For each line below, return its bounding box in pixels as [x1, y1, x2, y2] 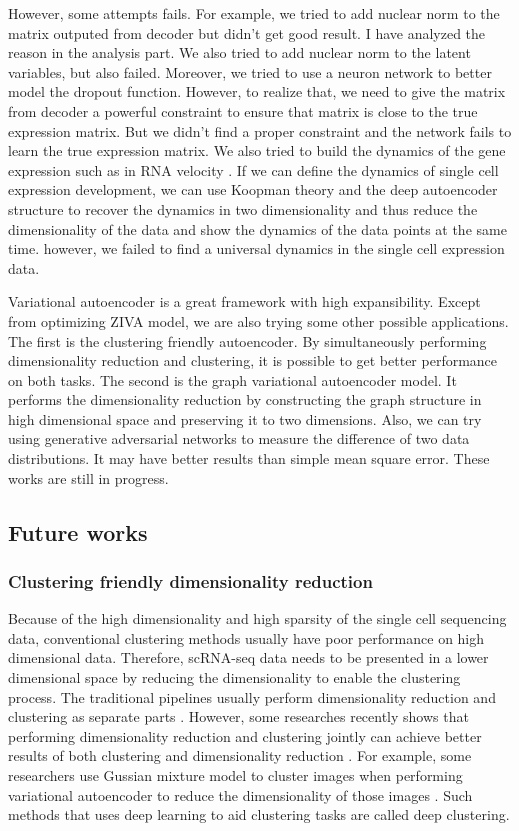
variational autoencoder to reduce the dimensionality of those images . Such [8, 784, 473, 805]
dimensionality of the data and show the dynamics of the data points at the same [8, 218, 507, 239]
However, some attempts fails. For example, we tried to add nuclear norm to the [8, 3, 500, 23]
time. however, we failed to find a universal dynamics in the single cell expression [8, 238, 505, 259]
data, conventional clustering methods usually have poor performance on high [8, 627, 485, 648]
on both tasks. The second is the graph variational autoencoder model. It [8, 369, 457, 390]
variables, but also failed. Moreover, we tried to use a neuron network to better [8, 61, 492, 82]
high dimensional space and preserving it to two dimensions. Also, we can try [8, 408, 482, 429]
